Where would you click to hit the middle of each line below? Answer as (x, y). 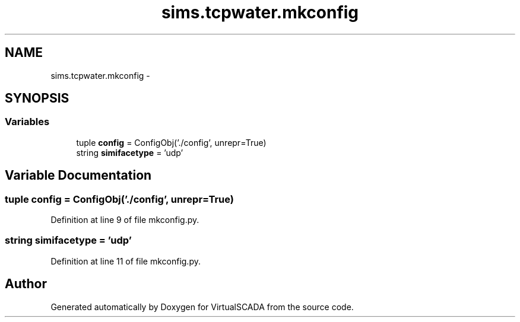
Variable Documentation (78, 176)
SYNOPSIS (37, 98)
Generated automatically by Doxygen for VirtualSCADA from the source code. (202, 307)
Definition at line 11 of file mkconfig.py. (126, 261)
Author (26, 284)
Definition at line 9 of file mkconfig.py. (125, 220)
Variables (27, 122)
